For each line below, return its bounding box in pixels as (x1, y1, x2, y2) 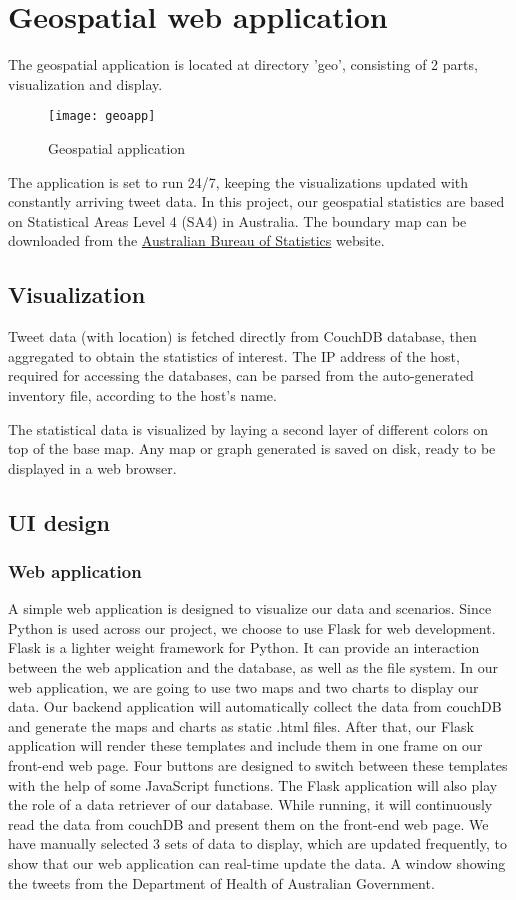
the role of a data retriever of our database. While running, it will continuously (8, 794, 493, 815)
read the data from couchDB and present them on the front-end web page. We (8, 813, 489, 834)
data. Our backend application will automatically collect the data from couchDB (8, 696, 502, 717)
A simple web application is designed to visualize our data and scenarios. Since (8, 598, 492, 619)
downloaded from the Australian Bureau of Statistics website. (8, 230, 385, 251)
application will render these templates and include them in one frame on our (8, 735, 483, 756)
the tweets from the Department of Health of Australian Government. (8, 872, 435, 893)
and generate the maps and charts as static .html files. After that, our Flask (8, 715, 474, 736)
